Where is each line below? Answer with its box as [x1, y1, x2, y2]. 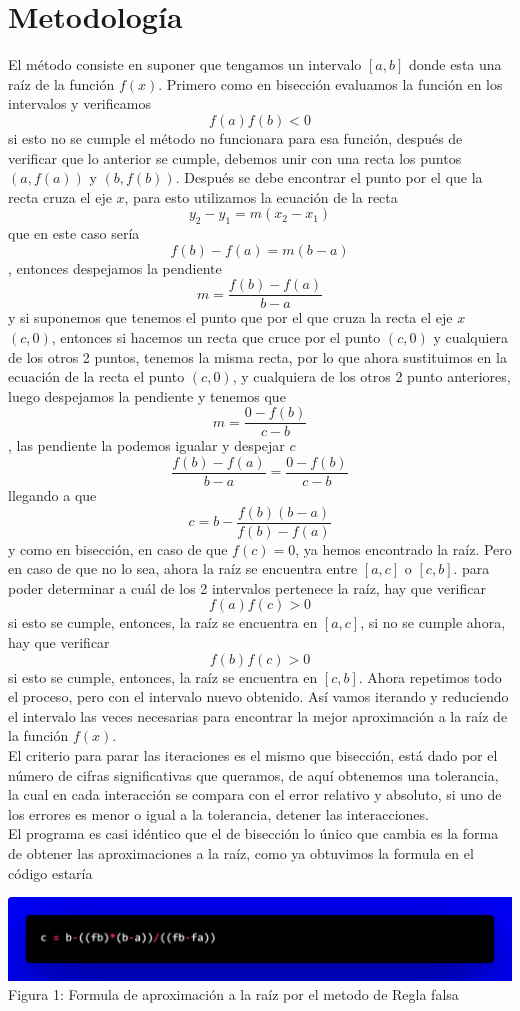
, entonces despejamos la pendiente [8, 257, 222, 278]
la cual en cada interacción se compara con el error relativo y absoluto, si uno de [8, 784, 502, 805]
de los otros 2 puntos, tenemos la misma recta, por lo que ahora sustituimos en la [8, 346, 507, 367]
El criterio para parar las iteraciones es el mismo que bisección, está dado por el [8, 745, 498, 766]
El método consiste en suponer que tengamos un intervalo [8, 54, 362, 75]
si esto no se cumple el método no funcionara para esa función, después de [8, 127, 463, 148]
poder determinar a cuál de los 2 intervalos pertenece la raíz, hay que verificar [8, 577, 487, 598]
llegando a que [8, 485, 97, 506]
